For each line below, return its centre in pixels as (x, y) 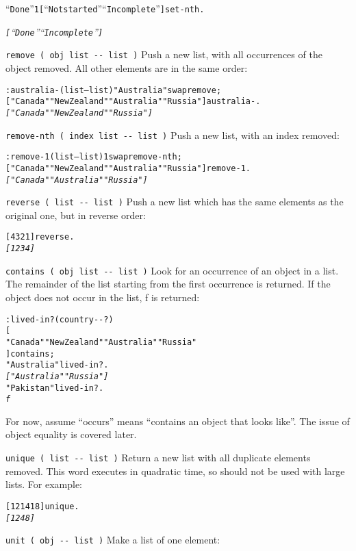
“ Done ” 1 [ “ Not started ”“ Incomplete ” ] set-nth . (105, 8)
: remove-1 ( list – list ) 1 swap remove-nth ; (94, 157)
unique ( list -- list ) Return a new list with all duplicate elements (158, 457)
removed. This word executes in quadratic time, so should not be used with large (175, 471)
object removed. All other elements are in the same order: (127, 67)
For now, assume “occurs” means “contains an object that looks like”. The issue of (178, 421)
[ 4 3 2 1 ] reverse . (40, 237)
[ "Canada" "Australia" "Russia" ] (77, 180)
